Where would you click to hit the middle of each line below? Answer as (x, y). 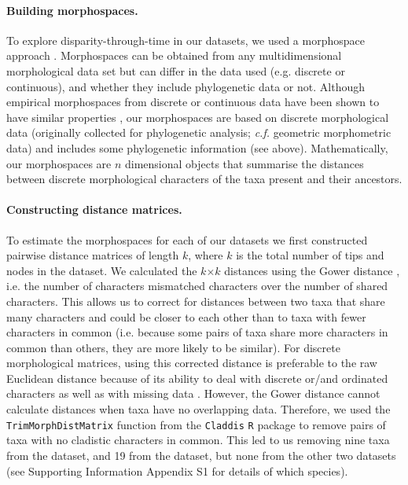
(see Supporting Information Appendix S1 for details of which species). (177, 470)
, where (206, 255)
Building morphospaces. (72, 10)
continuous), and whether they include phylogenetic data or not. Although (186, 86)
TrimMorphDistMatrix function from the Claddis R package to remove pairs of (196, 424)
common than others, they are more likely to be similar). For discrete (173, 347)
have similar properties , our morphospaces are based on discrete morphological (198, 117)
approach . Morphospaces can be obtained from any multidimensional (174, 55)
